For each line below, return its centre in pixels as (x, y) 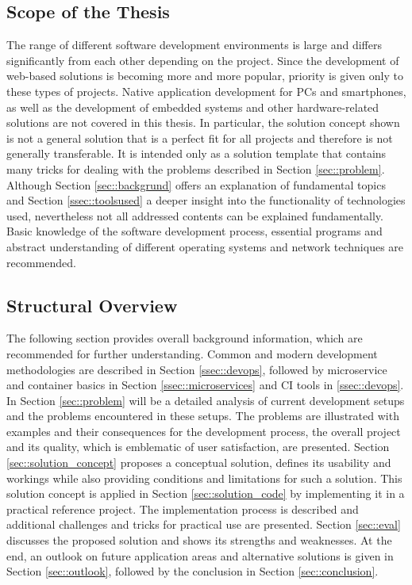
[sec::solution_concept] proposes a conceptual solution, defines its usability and (199, 463)
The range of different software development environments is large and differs (194, 45)
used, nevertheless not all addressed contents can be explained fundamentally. (195, 215)
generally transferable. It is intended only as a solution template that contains (196, 153)
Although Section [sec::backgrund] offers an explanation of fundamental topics (196, 184)
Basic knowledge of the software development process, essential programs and (194, 231)
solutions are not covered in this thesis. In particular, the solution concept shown (203, 122)
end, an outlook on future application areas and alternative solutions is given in (200, 555)
